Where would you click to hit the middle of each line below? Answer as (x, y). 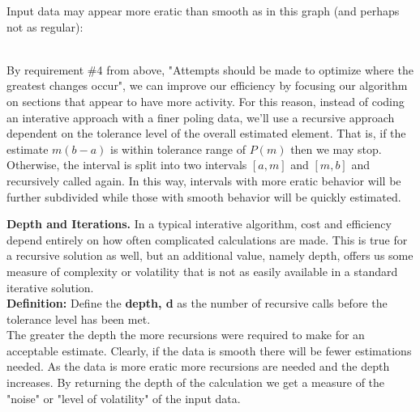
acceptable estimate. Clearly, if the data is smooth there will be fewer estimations (209, 350)
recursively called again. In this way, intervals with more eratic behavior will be (204, 180)
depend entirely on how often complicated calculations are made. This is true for (207, 239)
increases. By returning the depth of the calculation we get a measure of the (196, 382)
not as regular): (45, 26)
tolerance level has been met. (79, 319)
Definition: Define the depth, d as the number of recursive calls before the (197, 303)
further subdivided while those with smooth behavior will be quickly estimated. (204, 196)
